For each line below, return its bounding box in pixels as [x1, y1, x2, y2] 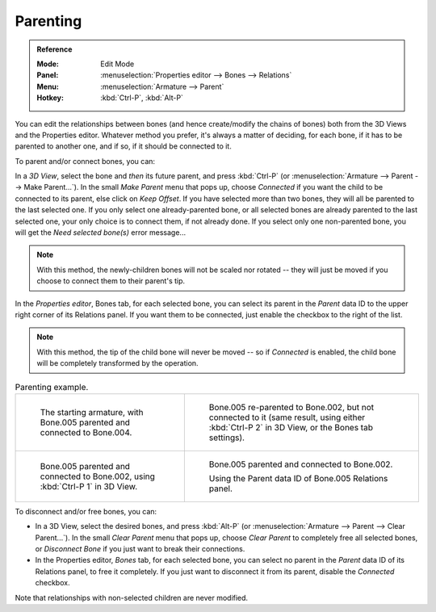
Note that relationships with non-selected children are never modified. [15, 593, 249, 602]
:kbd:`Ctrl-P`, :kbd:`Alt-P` [100, 93, 183, 103]
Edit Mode [100, 59, 135, 69]
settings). [208, 432, 245, 443]
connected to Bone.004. [40, 426, 132, 438]
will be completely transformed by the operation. [36, 358, 199, 368]
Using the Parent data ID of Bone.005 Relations [208, 472, 388, 484]
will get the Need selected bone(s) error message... [15, 228, 186, 237]
